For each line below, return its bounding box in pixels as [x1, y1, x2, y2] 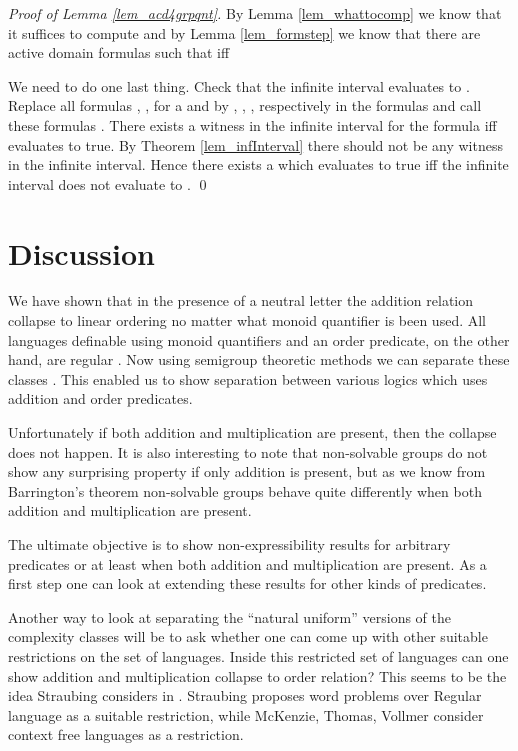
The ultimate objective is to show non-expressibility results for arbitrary [8, 534, 451, 554]
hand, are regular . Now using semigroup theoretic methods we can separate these [8, 349, 510, 370]
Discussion [8, 232, 155, 273]
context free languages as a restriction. [8, 724, 244, 745]
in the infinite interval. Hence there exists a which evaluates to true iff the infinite [8, 154, 509, 175]
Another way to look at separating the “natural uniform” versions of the [8, 606, 452, 627]
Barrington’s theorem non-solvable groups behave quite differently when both [8, 480, 482, 501]
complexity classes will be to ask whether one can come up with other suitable [8, 626, 488, 647]
